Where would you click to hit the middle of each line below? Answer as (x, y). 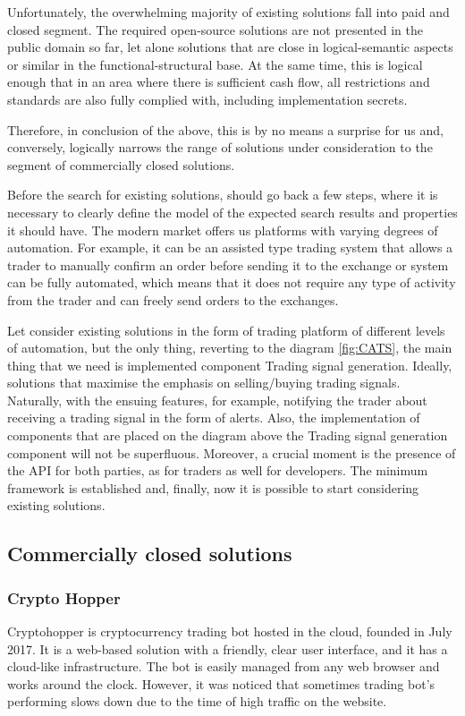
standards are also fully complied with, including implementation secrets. (207, 99)
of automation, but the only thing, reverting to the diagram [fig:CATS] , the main (230, 348)
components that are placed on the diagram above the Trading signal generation (228, 435)
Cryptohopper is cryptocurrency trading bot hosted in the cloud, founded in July (230, 631)
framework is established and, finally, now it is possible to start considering (213, 487)
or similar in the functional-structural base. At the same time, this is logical (215, 64)
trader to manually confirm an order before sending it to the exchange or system (228, 264)
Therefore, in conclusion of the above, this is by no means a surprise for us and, (226, 129)
